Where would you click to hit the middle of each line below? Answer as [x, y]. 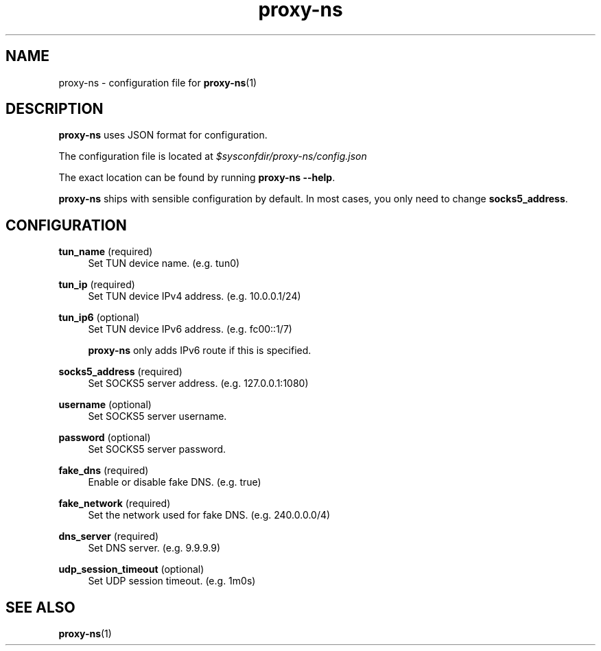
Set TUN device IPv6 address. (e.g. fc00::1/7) [190, 329]
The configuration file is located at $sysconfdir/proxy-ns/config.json [213, 156]
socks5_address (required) [120, 372]
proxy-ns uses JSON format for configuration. [163, 135]
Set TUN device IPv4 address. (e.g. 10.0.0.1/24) [195, 296]
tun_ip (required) [97, 285]
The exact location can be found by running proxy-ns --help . [197, 178]
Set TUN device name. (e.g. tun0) [164, 263]
